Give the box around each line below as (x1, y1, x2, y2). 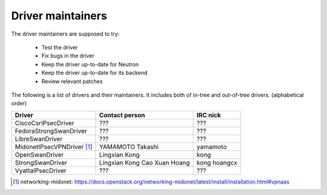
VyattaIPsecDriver (15, 166, 67, 174)
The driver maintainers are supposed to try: (11, 30, 120, 37)
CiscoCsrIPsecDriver (15, 118, 74, 127)
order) (11, 100, 27, 107)
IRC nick (196, 110, 221, 119)
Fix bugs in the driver (41, 52, 94, 60)
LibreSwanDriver (15, 135, 63, 143)
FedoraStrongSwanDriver (15, 127, 87, 135)
